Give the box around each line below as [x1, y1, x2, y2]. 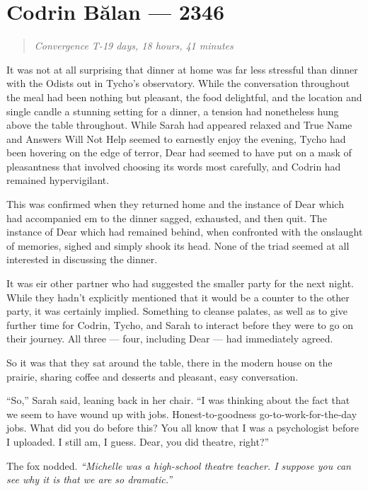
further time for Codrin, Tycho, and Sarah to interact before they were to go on [6, 317, 353, 332]
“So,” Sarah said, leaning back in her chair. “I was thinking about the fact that [6, 393, 350, 408]
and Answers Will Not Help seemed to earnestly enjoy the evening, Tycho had [6, 131, 346, 146]
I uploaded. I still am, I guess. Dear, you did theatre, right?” [6, 434, 270, 449]
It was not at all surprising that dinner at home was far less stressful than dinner [6, 62, 358, 76]
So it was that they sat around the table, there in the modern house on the [6, 355, 333, 369]
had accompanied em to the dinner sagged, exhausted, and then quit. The [6, 210, 327, 225]
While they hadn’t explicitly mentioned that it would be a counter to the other [6, 289, 350, 304]
